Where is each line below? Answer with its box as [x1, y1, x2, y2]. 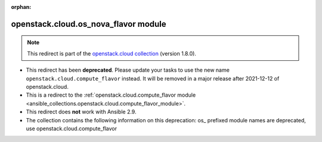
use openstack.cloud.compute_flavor [26, 125, 117, 132]
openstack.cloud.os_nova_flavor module [11, 18, 166, 29]
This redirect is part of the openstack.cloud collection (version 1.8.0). [27, 50, 197, 57]
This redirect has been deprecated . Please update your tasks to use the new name [26, 66, 230, 74]
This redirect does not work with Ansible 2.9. [26, 108, 137, 116]
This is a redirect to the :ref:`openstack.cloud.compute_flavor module [26, 91, 196, 98]
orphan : [11, 4, 32, 10]
